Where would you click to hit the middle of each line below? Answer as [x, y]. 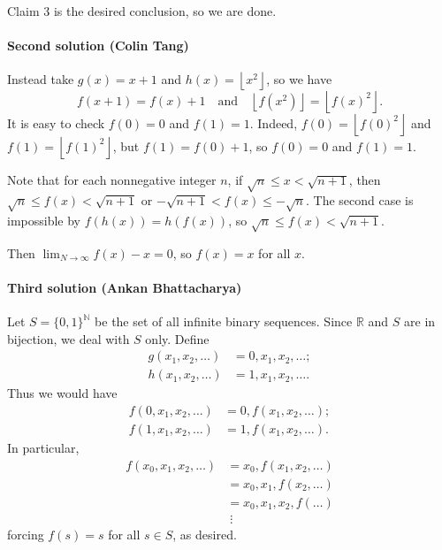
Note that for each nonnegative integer [112, 180]
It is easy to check [56, 122]
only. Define [177, 338]
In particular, [43, 447]
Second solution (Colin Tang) [98, 46]
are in [420, 321]
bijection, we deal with [69, 338]
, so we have [299, 79]
